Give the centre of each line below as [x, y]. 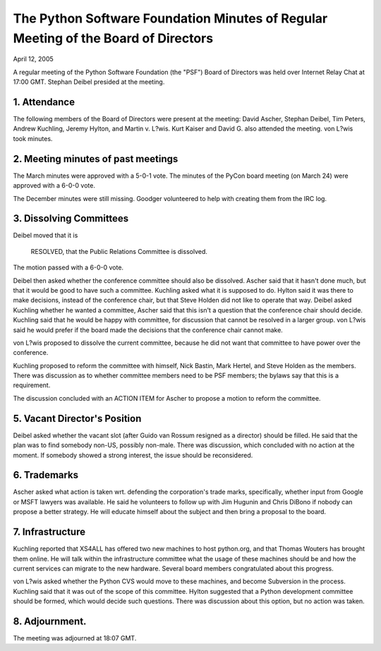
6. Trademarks [46, 475]
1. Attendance [44, 102]
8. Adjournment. [50, 621]
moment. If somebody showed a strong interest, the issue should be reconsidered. [133, 455]
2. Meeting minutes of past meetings [96, 159]
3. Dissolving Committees [71, 219]
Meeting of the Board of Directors [113, 38]
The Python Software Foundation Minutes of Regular [170, 18]
